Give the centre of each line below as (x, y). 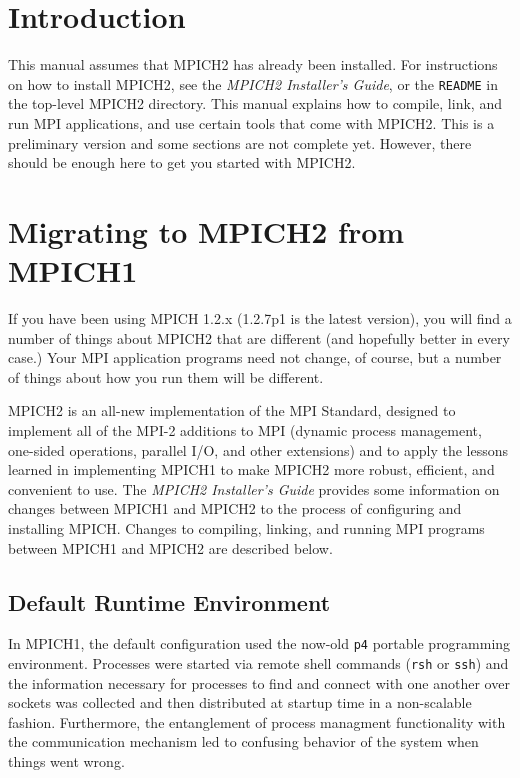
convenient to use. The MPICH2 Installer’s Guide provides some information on (254, 488)
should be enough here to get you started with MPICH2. (182, 162)
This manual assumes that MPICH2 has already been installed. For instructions (253, 64)
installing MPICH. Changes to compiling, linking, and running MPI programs (246, 528)
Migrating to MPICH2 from (206, 230)
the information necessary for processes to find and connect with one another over (259, 682)
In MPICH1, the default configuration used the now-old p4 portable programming (259, 643)
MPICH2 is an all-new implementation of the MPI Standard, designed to (232, 410)
